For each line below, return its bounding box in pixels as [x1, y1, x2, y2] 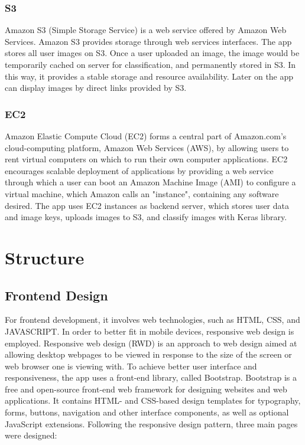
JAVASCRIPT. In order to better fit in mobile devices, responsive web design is [5, 325, 294, 337]
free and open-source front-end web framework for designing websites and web [5, 382, 287, 395]
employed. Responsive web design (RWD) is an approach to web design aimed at [5, 336, 297, 349]
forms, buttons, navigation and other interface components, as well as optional [5, 406, 289, 418]
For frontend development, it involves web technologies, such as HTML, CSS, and [5, 313, 300, 326]
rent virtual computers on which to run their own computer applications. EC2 [5, 153, 288, 165]
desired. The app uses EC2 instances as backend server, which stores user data [5, 199, 289, 211]
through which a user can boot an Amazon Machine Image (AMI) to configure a [5, 176, 296, 188]
